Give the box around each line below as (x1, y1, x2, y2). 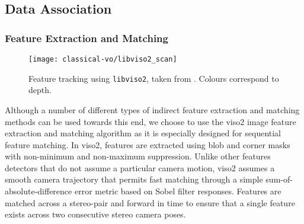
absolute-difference (5, 185, 72, 197)
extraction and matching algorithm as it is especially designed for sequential (5, 127, 281, 139)
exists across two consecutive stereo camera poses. (5, 208, 186, 220)
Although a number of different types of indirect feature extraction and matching (5, 103, 300, 116)
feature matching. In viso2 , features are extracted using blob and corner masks (5, 138, 290, 151)
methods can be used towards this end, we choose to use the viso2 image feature (5, 115, 296, 127)
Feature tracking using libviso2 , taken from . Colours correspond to (28, 72, 279, 84)
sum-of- (265, 173, 293, 185)
